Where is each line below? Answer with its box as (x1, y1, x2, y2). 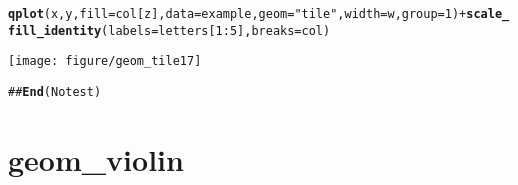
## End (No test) (8, 84, 102, 99)
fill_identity (8, 23, 102, 38)
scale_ (466, 7, 510, 21)
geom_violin (8, 138, 184, 179)
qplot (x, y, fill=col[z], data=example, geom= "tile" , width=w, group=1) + (8, 7, 467, 21)
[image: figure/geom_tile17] (8, 54, 202, 69)
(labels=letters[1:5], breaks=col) (101, 23, 331, 38)
